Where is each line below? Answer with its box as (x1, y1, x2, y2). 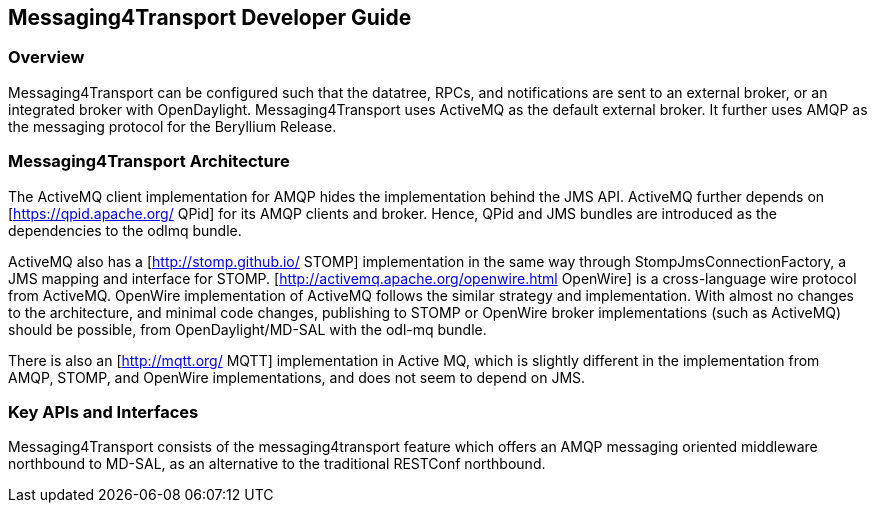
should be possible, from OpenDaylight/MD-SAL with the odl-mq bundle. (8, 320, 487, 338)
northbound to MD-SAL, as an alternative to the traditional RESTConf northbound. (8, 455, 546, 473)
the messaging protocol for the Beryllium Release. (8, 117, 337, 135)
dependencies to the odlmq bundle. (8, 221, 242, 239)
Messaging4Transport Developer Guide (8, 5, 412, 30)
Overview (8, 47, 85, 68)
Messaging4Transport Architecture (8, 151, 290, 172)
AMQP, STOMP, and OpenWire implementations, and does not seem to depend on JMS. (8, 368, 586, 386)
